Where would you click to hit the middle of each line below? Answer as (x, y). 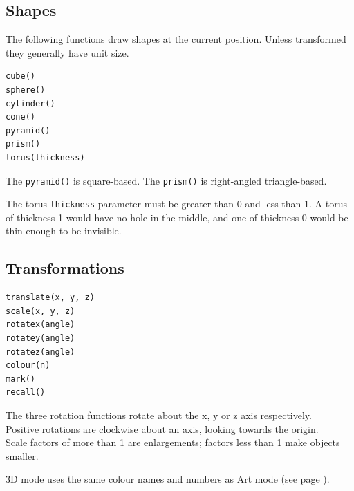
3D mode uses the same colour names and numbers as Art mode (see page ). (168, 479)
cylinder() (30, 103)
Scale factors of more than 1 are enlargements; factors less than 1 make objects (173, 442)
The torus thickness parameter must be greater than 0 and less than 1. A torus (176, 204)
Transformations (65, 268)
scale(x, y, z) (40, 311)
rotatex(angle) (40, 325)
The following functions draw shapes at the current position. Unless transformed (176, 39)
